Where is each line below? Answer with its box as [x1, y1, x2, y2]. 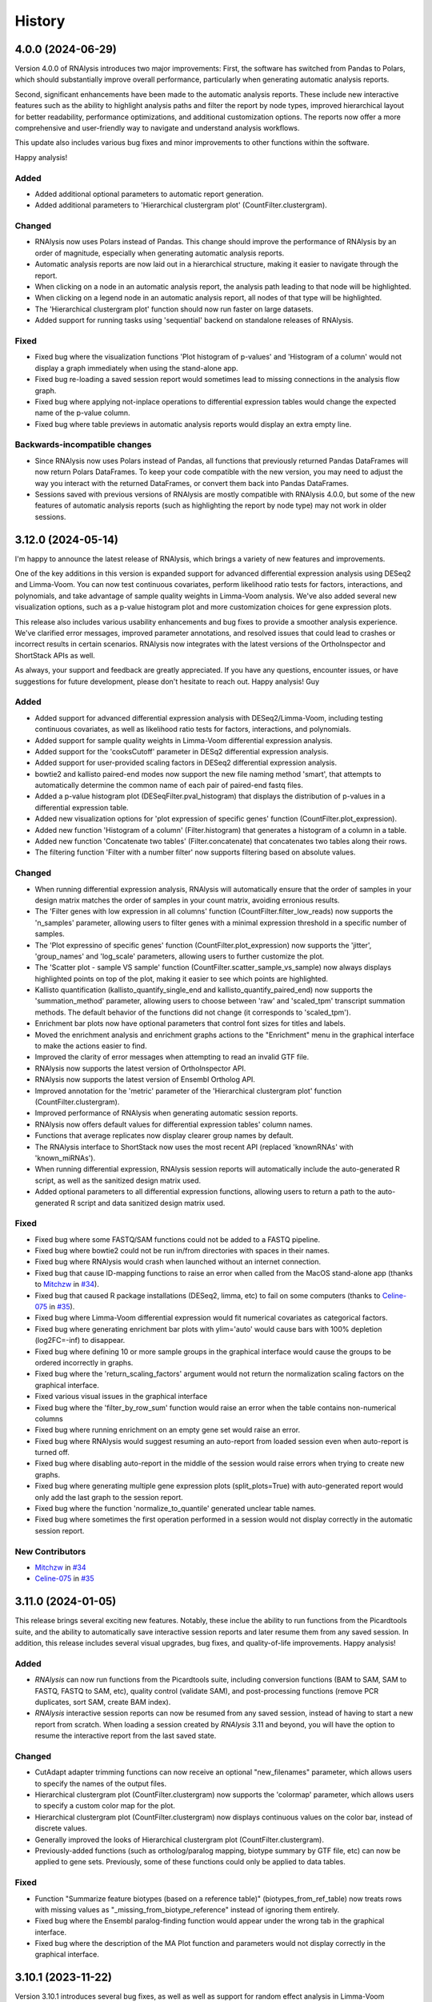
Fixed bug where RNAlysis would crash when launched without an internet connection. [34, 1257, 322, 1267]
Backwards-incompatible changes [14, 439, 152, 450]
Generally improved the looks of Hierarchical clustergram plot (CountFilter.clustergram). [34, 1835, 324, 1844]
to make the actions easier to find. [34, 1041, 147, 1051]
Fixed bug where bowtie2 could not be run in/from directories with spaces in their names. [34, 1246, 330, 1256]
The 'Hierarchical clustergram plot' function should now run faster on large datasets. [34, 304, 314, 314]
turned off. [34, 1448, 70, 1457]
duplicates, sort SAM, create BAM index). [34, 1697, 171, 1707]
